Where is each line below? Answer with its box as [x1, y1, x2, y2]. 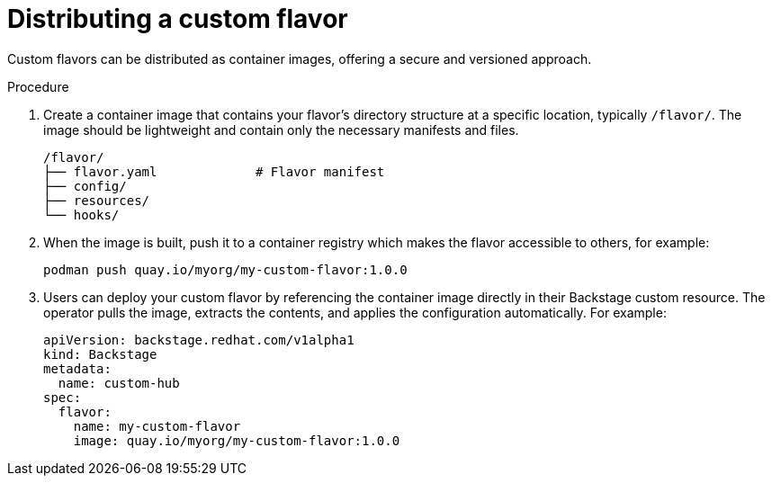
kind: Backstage [43, 346, 157, 362]
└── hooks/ [43, 207, 120, 222]
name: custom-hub [58, 375, 180, 390]
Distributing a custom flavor [7, 4, 348, 34]
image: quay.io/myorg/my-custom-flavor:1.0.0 [73, 433, 400, 448]
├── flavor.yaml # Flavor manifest [43, 164, 385, 179]
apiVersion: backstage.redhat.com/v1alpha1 [43, 332, 355, 347]
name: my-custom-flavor [73, 418, 241, 434]
